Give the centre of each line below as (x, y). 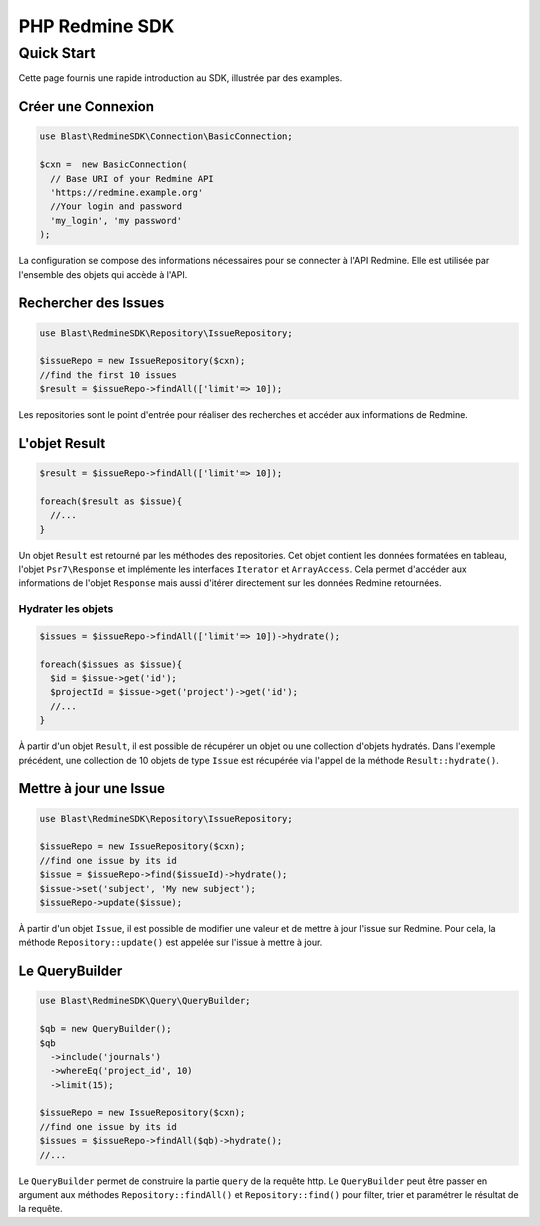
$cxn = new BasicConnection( (113, 164)
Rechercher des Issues (91, 303)
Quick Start (57, 53)
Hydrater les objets (66, 609)
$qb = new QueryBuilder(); (105, 1029)
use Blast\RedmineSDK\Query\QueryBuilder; (145, 1001)
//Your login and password (116, 206)
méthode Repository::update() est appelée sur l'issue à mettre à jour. (170, 942)
